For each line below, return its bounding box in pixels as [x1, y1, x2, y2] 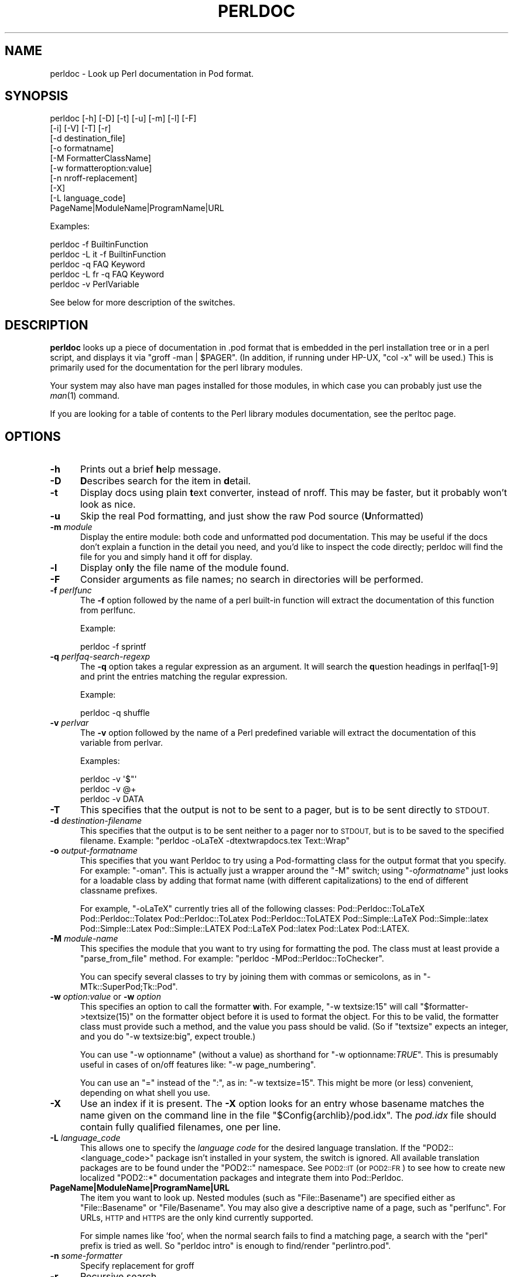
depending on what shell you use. [80, 1088, 210, 1098]
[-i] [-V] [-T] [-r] [50, 123, 111, 134]
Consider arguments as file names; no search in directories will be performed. [80, 573, 423, 586]
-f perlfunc [50, 585, 92, 596]
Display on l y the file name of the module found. [80, 562, 289, 574]
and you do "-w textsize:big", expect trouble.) [80, 1031, 256, 1042]
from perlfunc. [80, 605, 136, 616]
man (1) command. [50, 390, 120, 401]
